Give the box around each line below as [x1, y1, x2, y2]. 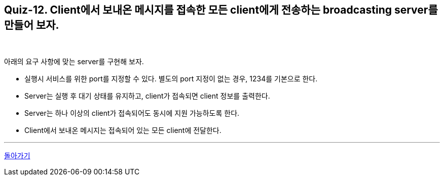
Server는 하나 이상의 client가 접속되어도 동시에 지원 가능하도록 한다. [24, 109, 240, 118]
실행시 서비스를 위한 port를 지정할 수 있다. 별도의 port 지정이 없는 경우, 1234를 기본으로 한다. [24, 74, 318, 83]
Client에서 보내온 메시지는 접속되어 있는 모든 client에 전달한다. [24, 126, 221, 135]
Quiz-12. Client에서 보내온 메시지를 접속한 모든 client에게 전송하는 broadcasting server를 [4, 4, 438, 16]
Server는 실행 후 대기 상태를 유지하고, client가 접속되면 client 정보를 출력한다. [24, 92, 270, 101]
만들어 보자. [4, 19, 59, 31]
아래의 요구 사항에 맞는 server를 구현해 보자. [4, 57, 144, 66]
